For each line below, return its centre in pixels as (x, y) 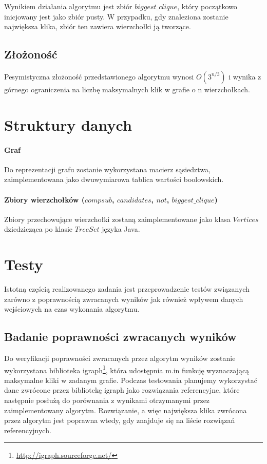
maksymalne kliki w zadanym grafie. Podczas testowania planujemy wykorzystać (131, 380)
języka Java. (121, 229)
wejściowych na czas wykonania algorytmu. (72, 309)
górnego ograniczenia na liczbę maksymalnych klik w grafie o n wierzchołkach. (127, 89)
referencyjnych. (28, 430)
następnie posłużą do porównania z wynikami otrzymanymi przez (107, 400)
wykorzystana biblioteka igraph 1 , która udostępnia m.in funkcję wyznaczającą (127, 369)
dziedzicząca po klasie (39, 229)
